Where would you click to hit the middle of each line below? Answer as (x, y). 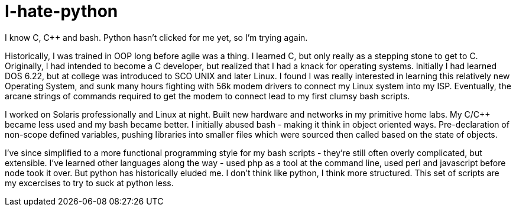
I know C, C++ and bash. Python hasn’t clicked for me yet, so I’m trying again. (156, 37)
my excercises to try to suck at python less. (89, 183)
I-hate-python (61, 11)
